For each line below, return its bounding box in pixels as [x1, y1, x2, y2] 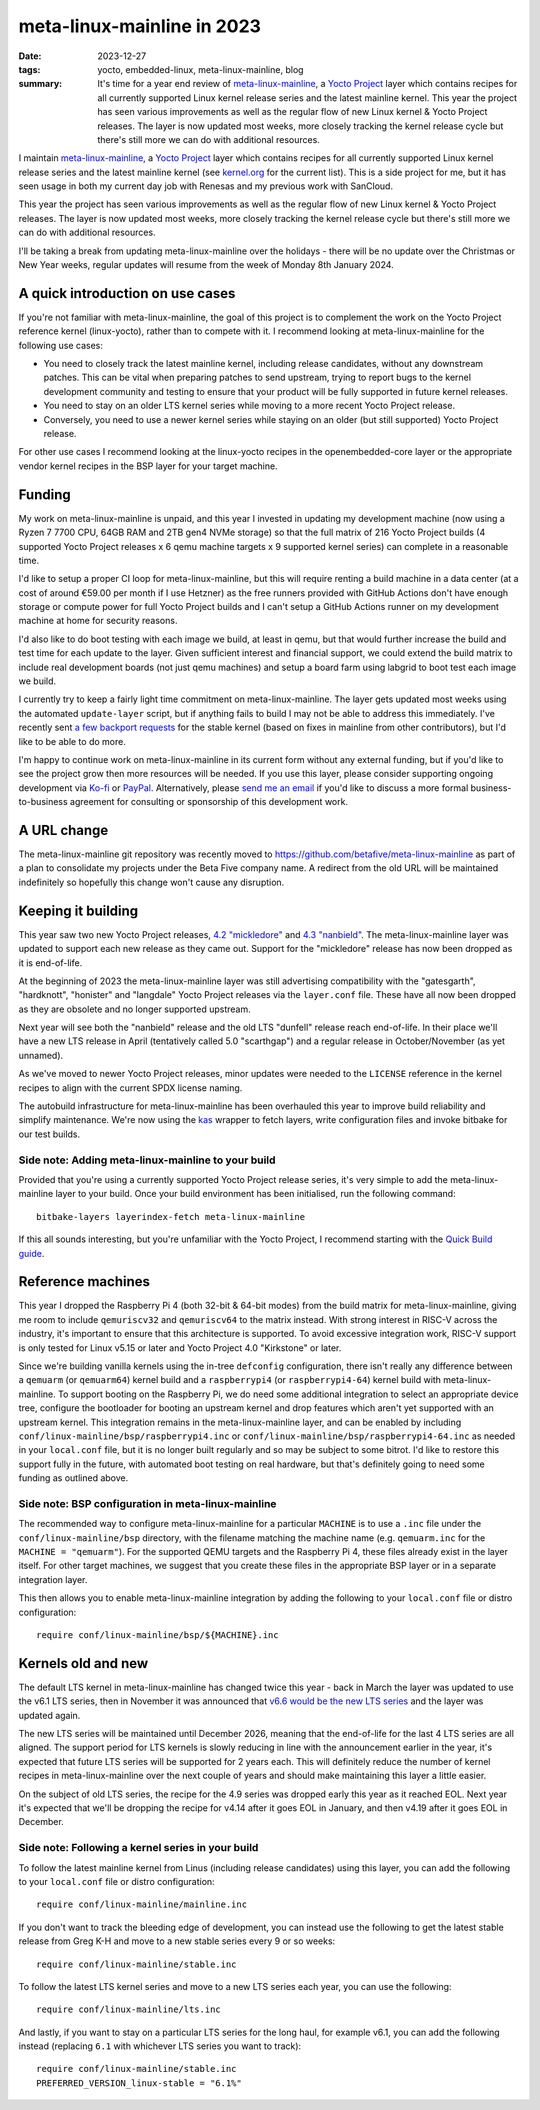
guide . [18, 1247, 45, 1259]
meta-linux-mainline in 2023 [18, 15, 262, 37]
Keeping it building [18, 902, 139, 919]
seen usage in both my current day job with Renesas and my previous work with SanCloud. [18, 180, 394, 192]
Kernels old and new [18, 1655, 149, 1672]
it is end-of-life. [18, 956, 83, 969]
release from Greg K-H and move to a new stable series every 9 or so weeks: [18, 1935, 336, 1947]
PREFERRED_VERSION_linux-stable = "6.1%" [36, 2077, 242, 2089]
